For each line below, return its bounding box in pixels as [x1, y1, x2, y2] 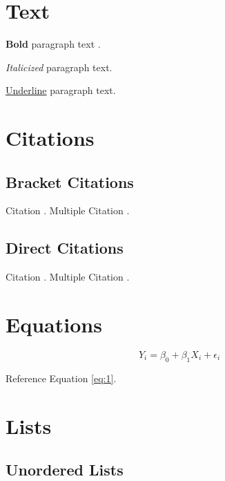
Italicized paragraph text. [6, 59, 112, 74]
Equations [6, 310, 102, 339]
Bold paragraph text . [6, 37, 101, 51]
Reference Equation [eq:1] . [6, 370, 117, 385]
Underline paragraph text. [6, 83, 116, 97]
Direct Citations [6, 237, 124, 258]
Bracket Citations [6, 171, 134, 192]
